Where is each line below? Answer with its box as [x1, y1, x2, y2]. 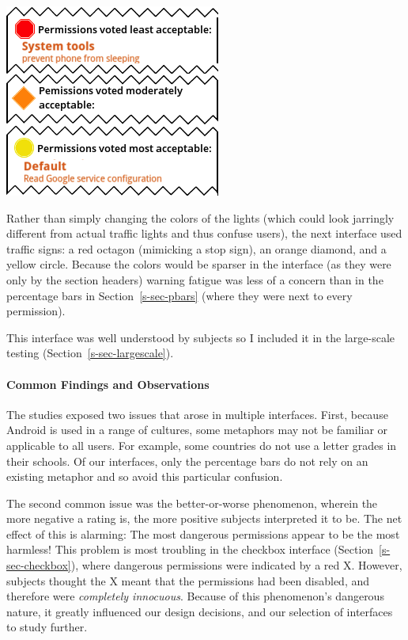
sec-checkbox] [6, 557, 71, 573]
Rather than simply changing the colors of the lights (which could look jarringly [6, 209, 395, 226]
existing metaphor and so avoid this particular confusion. [6, 468, 283, 485]
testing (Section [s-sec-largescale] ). [6, 345, 174, 361]
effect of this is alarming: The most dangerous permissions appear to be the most [6, 525, 400, 542]
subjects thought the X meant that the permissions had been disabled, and [6, 572, 370, 589]
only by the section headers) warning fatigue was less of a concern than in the [6, 271, 383, 288]
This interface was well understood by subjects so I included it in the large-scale [6, 329, 395, 345]
